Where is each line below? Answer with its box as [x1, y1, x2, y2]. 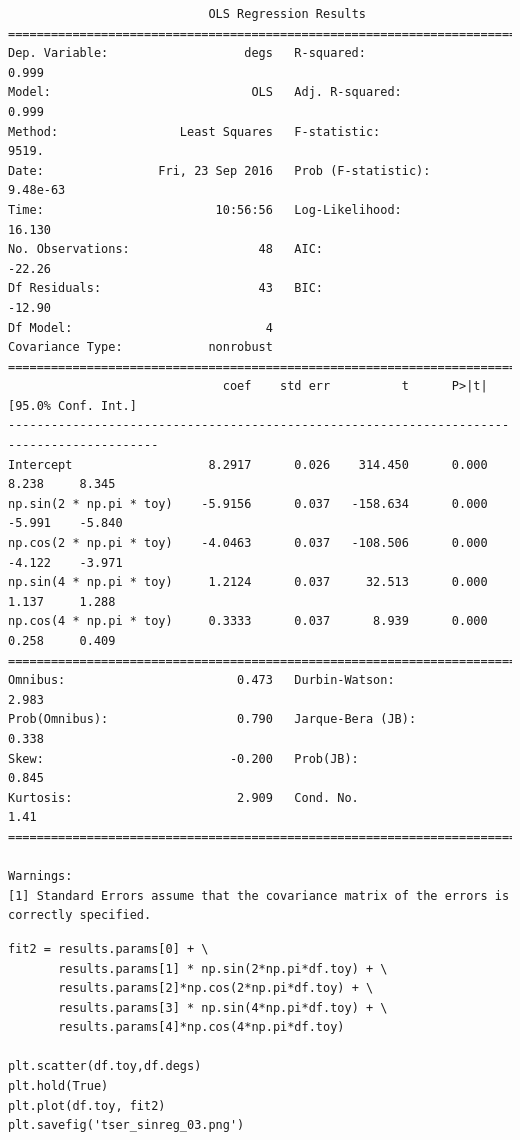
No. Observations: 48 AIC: [8, 242, 323, 257]
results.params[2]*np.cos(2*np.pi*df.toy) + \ [58, 981, 374, 996]
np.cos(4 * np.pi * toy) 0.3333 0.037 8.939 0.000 [8, 614, 488, 629]
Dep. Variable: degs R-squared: [8, 46, 366, 61]
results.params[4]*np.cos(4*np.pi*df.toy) [58, 1020, 345, 1035]
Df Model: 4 [8, 320, 273, 335]
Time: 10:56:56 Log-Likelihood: [8, 202, 402, 217]
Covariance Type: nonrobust [8, 340, 273, 355]
